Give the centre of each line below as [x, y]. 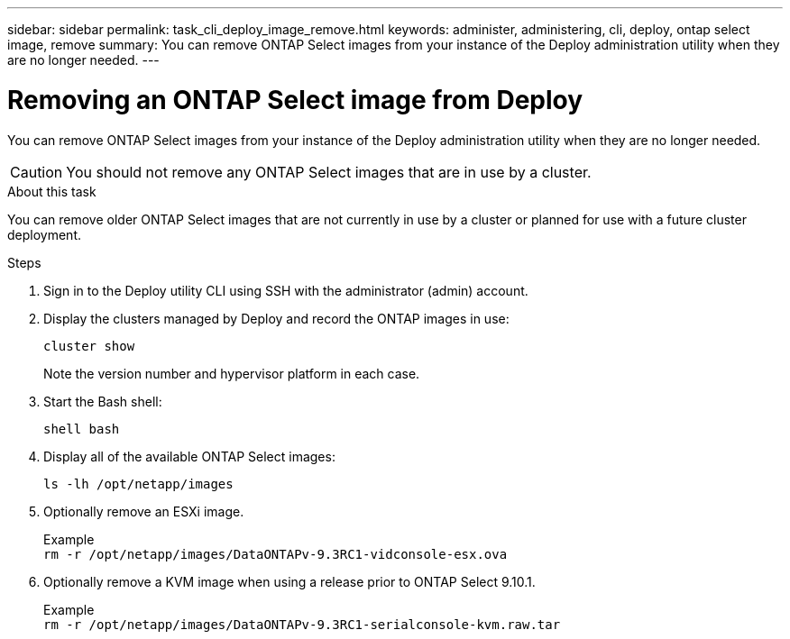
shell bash [82, 429]
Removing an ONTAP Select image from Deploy [295, 100]
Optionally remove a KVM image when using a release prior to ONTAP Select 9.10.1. [289, 581]
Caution [37, 172]
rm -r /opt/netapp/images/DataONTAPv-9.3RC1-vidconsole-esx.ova [276, 554]
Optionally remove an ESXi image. [144, 511]
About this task [52, 191]
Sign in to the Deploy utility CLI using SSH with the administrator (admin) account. [286, 290]
